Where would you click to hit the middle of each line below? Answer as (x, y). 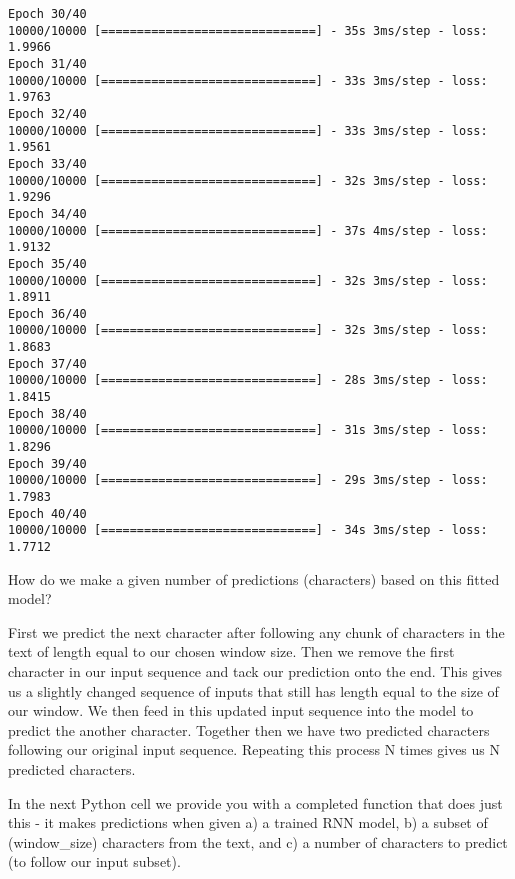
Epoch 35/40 (47, 263)
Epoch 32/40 (47, 113)
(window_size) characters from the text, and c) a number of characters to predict (258, 841)
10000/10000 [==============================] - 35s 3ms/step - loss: (248, 30)
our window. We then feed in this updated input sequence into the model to (241, 710)
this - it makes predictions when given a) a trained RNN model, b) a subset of (248, 822)
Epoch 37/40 (47, 363)
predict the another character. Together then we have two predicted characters (249, 729)
